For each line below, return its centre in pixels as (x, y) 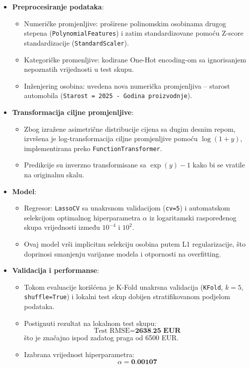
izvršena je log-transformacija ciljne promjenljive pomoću (111, 138)
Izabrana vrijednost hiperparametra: (79, 354)
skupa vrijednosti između (62, 227)
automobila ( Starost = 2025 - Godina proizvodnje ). (108, 95)
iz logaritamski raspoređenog (193, 217)
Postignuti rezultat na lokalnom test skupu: (90, 323)
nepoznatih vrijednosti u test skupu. (79, 69)
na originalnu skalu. (54, 174)
